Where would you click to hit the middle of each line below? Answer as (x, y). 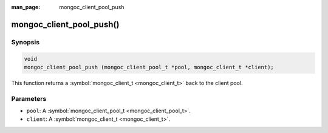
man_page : (26, 7)
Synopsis (25, 42)
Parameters (29, 98)
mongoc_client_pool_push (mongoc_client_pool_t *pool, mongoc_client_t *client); (149, 67)
